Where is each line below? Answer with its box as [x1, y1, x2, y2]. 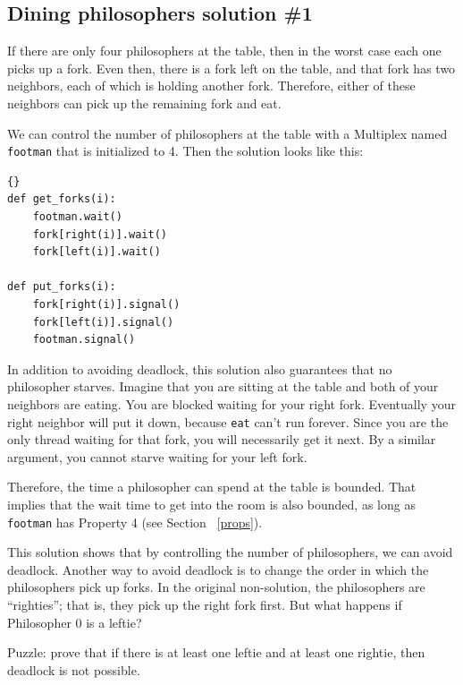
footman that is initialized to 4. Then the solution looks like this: [7, 141, 364, 160]
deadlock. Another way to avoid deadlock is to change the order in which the [7, 560, 429, 578]
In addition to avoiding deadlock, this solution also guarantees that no [7, 359, 392, 378]
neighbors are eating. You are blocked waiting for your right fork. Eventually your [7, 394, 456, 413]
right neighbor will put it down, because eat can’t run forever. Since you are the [7, 412, 449, 431]
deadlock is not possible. [7, 660, 140, 679]
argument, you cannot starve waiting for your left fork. [7, 447, 307, 466]
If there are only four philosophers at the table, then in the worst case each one [7, 41, 442, 60]
